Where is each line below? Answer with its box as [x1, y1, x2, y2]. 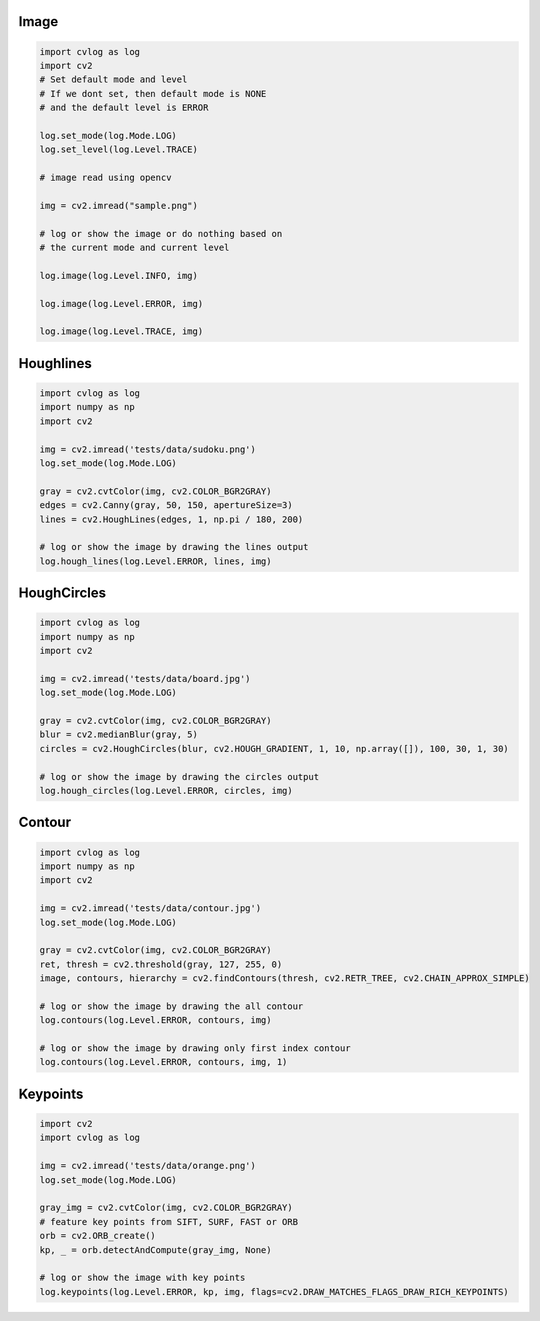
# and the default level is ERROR [39, 102, 209, 114]
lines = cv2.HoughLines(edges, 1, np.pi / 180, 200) [39, 513, 304, 525]
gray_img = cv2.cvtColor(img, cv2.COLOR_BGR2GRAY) [39, 1202, 294, 1214]
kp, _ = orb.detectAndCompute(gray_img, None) [39, 1244, 272, 1255]
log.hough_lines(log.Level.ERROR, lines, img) [39, 555, 272, 567]
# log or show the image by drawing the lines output [39, 541, 309, 553]
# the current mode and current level [39, 242, 230, 254]
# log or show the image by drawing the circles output [39, 771, 320, 782]
